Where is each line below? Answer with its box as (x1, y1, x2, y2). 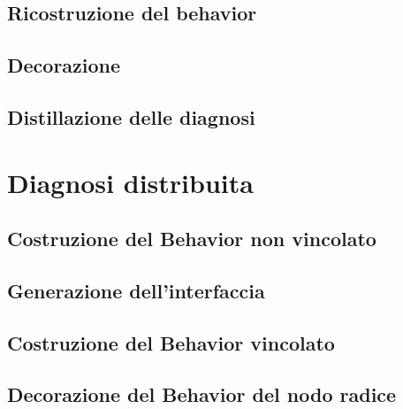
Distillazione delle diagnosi (7, 103, 255, 130)
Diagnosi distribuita (7, 164, 254, 200)
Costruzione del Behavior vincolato (7, 328, 335, 356)
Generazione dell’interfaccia (7, 276, 265, 304)
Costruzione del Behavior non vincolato (7, 225, 376, 252)
